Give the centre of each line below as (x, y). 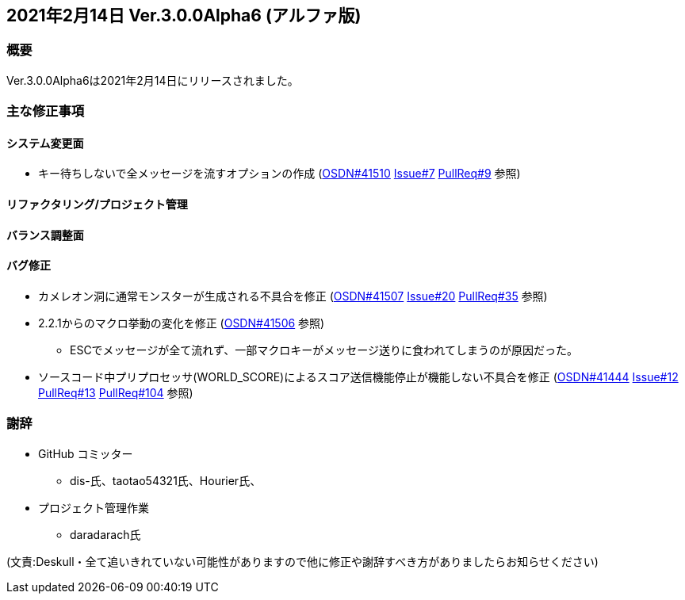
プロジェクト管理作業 (94, 507)
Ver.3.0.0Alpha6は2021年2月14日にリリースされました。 (153, 80)
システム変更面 (45, 143)
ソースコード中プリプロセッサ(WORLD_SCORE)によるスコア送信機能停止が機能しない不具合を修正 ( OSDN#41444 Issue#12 (358, 376)
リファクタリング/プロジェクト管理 (97, 204)
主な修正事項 (46, 111)
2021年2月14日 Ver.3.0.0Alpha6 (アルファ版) (184, 15)
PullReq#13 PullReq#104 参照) (116, 392)
